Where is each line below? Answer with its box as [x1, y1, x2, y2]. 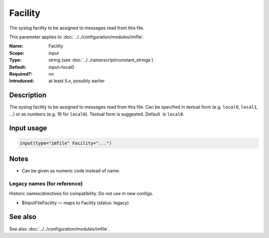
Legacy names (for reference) [9, 180, 83, 187]
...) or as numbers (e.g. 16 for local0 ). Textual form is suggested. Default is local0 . [9, 111, 184, 117]
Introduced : [9, 78, 34, 84]
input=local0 [48, 64, 75, 70]
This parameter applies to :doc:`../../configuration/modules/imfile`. [9, 34, 144, 40]
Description [9, 91, 47, 100]
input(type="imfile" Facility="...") [19, 140, 112, 146]
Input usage [9, 124, 47, 132]
